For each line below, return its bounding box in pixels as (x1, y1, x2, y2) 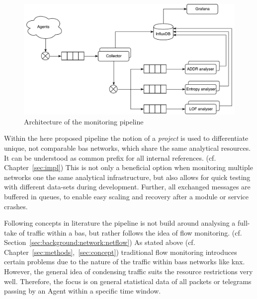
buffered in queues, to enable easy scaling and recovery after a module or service (4, 191, 249, 201)
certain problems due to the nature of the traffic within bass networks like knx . (4, 256, 245, 267)
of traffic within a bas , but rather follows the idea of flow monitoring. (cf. (19, 227, 242, 238)
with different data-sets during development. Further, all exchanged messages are (4, 181, 251, 192)
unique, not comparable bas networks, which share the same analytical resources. (4, 142, 251, 153)
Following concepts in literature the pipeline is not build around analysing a (4, 218, 236, 228)
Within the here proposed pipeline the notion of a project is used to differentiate (4, 133, 249, 143)
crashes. (4, 201, 28, 211)
